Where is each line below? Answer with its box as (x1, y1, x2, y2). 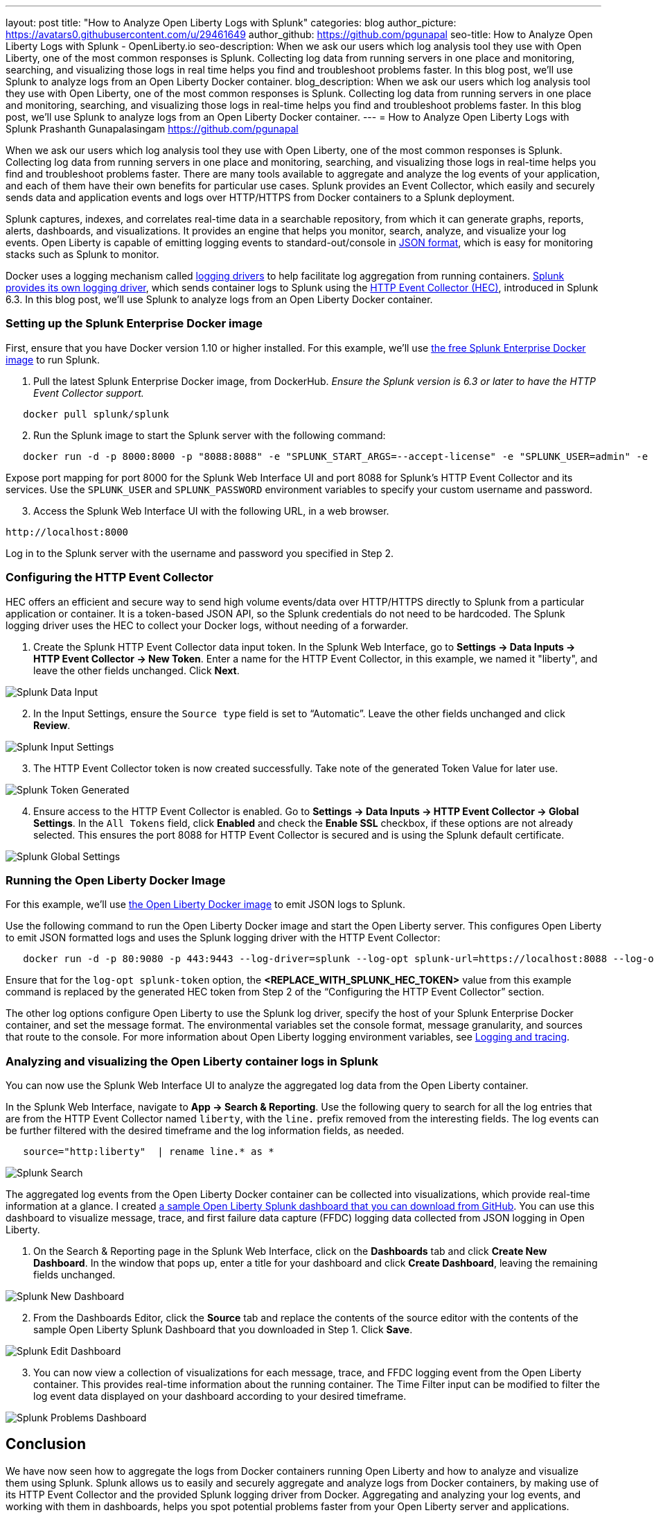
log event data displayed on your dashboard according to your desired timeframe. (33, 1390, 407, 1402)
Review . (33, 719, 71, 731)
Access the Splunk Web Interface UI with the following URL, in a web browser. (33, 504, 389, 517)
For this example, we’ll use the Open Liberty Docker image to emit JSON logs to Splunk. (6, 898, 405, 911)
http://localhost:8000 (6, 526, 129, 538)
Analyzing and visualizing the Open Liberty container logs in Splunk (6, 1054, 378, 1068)
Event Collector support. (33, 386, 144, 399)
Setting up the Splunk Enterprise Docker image (6, 316, 263, 331)
